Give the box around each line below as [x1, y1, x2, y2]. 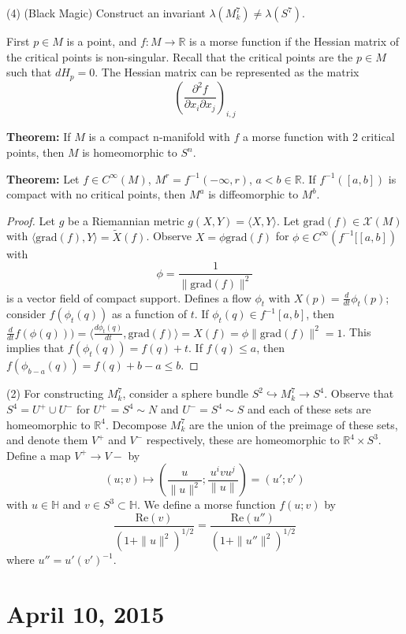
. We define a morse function [136, 496, 276, 513]
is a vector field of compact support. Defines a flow [6, 289, 251, 306]
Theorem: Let [6, 170, 80, 187]
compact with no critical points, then [6, 186, 186, 202]
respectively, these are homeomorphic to [146, 432, 340, 448]
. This [342, 324, 371, 340]
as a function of [111, 306, 187, 322]
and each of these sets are [247, 401, 371, 417]
